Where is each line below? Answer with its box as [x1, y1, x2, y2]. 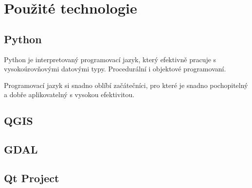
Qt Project [4, 170, 59, 185]
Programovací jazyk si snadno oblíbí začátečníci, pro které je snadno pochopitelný [4, 80, 248, 90]
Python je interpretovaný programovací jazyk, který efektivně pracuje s [4, 54, 216, 64]
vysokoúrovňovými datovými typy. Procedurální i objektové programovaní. [4, 64, 226, 74]
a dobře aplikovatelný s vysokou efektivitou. [4, 89, 135, 100]
